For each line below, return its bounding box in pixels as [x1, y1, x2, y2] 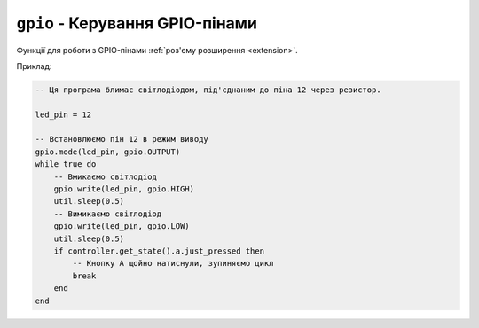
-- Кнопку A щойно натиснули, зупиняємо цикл [72, 258, 274, 269]
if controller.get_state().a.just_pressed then [53, 246, 265, 256]
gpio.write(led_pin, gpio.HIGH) [53, 184, 195, 194]
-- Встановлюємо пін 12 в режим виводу [35, 134, 208, 144]
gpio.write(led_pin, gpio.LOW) [53, 222, 190, 231]
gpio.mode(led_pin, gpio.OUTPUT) [35, 146, 181, 157]
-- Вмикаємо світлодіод [53, 171, 157, 182]
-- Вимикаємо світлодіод [53, 208, 162, 219]
